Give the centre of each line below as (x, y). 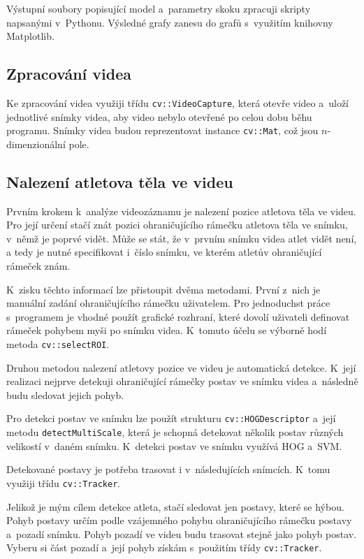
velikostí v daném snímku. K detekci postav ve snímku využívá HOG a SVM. (174, 445)
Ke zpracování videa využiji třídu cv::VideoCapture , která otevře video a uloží (178, 102)
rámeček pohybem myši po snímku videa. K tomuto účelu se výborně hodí (167, 330)
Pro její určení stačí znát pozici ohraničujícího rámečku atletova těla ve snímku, (177, 225)
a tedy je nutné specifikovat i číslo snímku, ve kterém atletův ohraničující (164, 252)
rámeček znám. (38, 266)
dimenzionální (36, 144)
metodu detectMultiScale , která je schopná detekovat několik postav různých (175, 432)
